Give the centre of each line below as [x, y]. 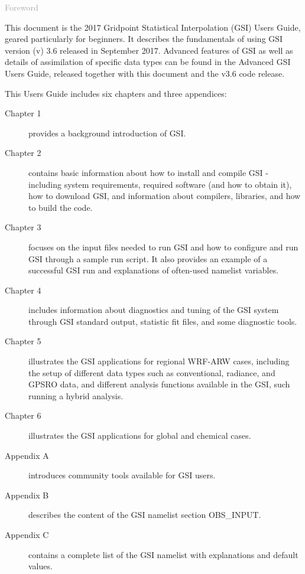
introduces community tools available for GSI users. [122, 475]
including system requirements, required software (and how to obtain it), [160, 184]
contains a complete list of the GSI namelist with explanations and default [163, 554]
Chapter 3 [23, 227]
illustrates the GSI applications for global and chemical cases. [140, 436]
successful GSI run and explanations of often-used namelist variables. [154, 270]
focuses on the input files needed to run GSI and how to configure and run [163, 247]
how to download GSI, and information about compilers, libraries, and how [165, 196]
